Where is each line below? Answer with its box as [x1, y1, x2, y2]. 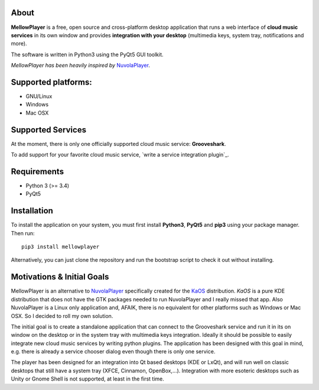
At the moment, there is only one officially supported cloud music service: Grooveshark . [11, 140, 226, 147]
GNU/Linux [25, 92, 53, 100]
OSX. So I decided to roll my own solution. [11, 312, 113, 319]
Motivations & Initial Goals [11, 272, 109, 282]
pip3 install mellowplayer [21, 243, 100, 251]
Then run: [11, 229, 35, 236]
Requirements [11, 166, 64, 177]
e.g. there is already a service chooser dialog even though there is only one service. [11, 348, 216, 355]
